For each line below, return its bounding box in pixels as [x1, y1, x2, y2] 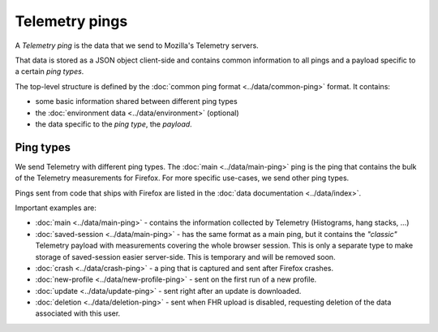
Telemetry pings [15, 12, 128, 30]
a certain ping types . [15, 67, 84, 76]
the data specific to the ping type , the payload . [35, 119, 192, 129]
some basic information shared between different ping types [35, 97, 238, 106]
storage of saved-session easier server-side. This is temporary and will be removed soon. [35, 252, 336, 261]
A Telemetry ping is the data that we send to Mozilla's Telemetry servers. [15, 41, 259, 50]
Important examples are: [15, 203, 97, 213]
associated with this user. [35, 308, 121, 318]
